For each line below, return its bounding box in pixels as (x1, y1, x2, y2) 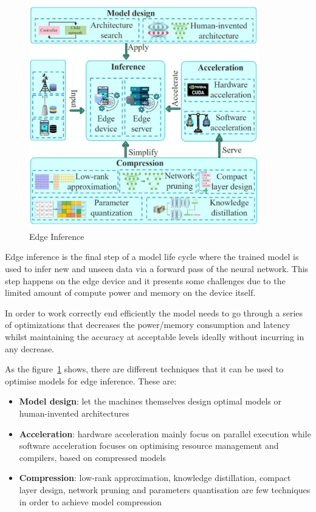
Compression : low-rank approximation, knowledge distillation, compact (19, 471, 291, 484)
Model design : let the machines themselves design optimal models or (19, 395, 282, 408)
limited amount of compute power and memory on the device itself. (5, 286, 256, 299)
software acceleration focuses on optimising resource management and (19, 439, 279, 452)
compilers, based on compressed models (19, 451, 166, 463)
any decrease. (5, 342, 54, 355)
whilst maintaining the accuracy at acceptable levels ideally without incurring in (5, 330, 304, 343)
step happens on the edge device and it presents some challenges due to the (5, 274, 286, 287)
